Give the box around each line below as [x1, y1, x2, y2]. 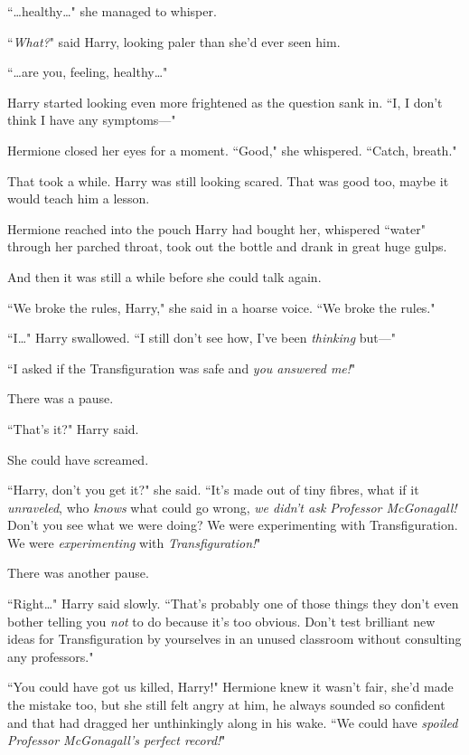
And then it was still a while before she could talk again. [7, 267, 322, 286]
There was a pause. [7, 389, 114, 408]
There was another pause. [7, 563, 149, 582]
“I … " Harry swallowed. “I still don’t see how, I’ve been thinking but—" [7, 328, 397, 347]
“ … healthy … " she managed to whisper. [7, 2, 217, 20]
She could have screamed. [7, 449, 149, 468]
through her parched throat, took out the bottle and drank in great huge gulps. [7, 237, 447, 256]
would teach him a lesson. [7, 189, 150, 208]
